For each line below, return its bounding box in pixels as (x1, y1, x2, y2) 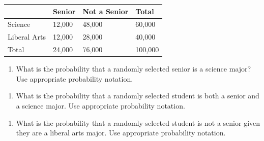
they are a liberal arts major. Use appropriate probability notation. (16, 127, 226, 138)
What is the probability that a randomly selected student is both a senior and (16, 90, 259, 101)
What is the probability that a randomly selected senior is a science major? (16, 63, 251, 74)
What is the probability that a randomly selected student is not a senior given (16, 117, 260, 128)
